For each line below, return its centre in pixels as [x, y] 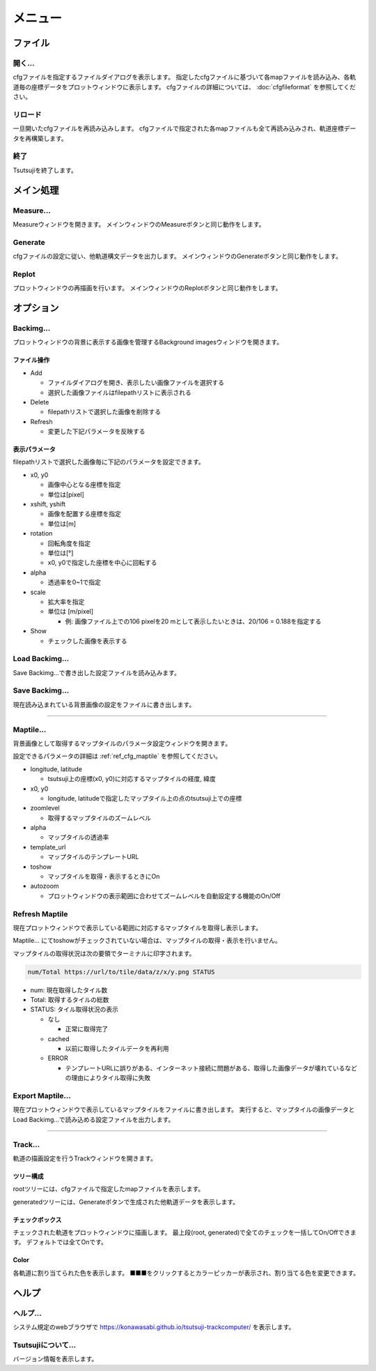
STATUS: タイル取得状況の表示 [74, 1009]
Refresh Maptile [40, 914]
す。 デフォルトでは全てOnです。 [60, 1242]
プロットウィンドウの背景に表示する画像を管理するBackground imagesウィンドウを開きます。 [148, 342]
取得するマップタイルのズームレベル [100, 818]
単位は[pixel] [66, 494]
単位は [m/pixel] [71, 612]
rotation [41, 533]
